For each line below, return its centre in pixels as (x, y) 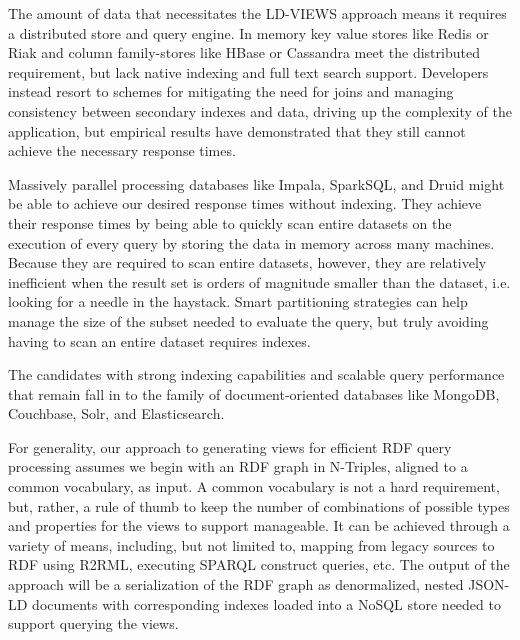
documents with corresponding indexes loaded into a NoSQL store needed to (266, 603)
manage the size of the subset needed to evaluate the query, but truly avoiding (248, 320)
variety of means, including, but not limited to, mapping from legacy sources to (251, 544)
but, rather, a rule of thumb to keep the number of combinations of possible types (259, 505)
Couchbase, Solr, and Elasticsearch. (116, 413)
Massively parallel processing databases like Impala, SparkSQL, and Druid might (256, 183)
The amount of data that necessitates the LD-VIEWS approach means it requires (257, 13)
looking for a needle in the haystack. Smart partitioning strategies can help (238, 301)
